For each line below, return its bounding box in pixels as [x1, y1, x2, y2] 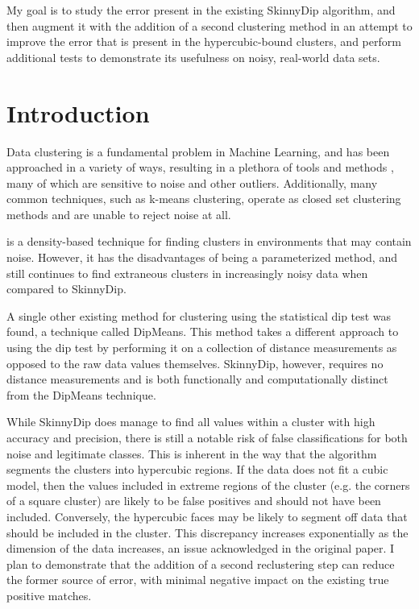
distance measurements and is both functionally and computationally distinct [6, 371, 388, 387]
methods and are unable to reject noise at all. [6, 205, 231, 222]
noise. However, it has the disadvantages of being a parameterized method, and [6, 249, 397, 266]
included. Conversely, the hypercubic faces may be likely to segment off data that [6, 507, 408, 524]
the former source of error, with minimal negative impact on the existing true [6, 571, 389, 588]
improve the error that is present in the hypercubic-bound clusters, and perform [6, 33, 401, 50]
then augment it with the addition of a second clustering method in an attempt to [6, 17, 413, 34]
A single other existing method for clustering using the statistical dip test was [6, 307, 392, 324]
